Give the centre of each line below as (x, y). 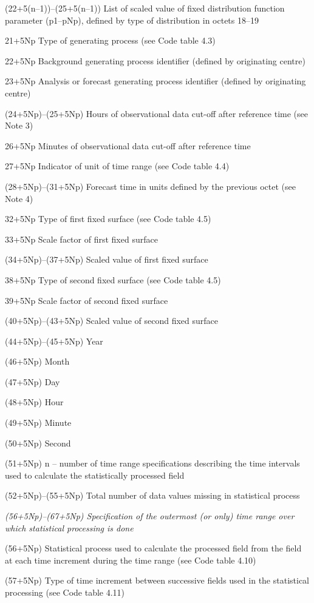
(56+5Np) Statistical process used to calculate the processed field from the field (153, 548)
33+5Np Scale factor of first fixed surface (81, 239)
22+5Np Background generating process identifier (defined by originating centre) (155, 60)
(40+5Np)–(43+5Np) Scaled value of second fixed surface (111, 321)
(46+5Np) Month (37, 361)
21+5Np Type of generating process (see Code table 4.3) (110, 40)
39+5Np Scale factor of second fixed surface (87, 300)
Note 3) (19, 125)
